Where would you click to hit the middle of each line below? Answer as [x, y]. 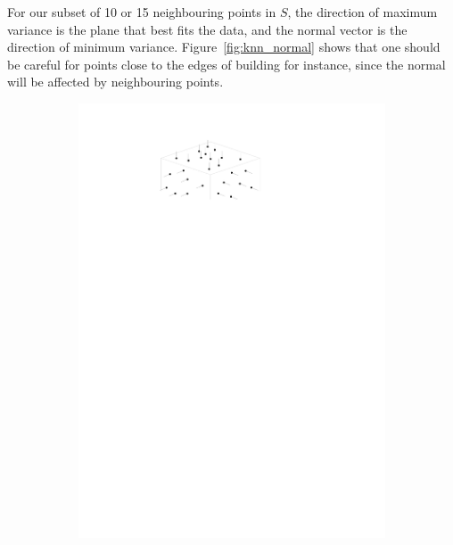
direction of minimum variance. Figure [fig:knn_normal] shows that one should [224, 47]
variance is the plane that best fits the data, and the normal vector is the [207, 29]
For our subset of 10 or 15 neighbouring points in [142, 12]
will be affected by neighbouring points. [115, 82]
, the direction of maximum [362, 12]
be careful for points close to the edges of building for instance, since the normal [226, 64]
